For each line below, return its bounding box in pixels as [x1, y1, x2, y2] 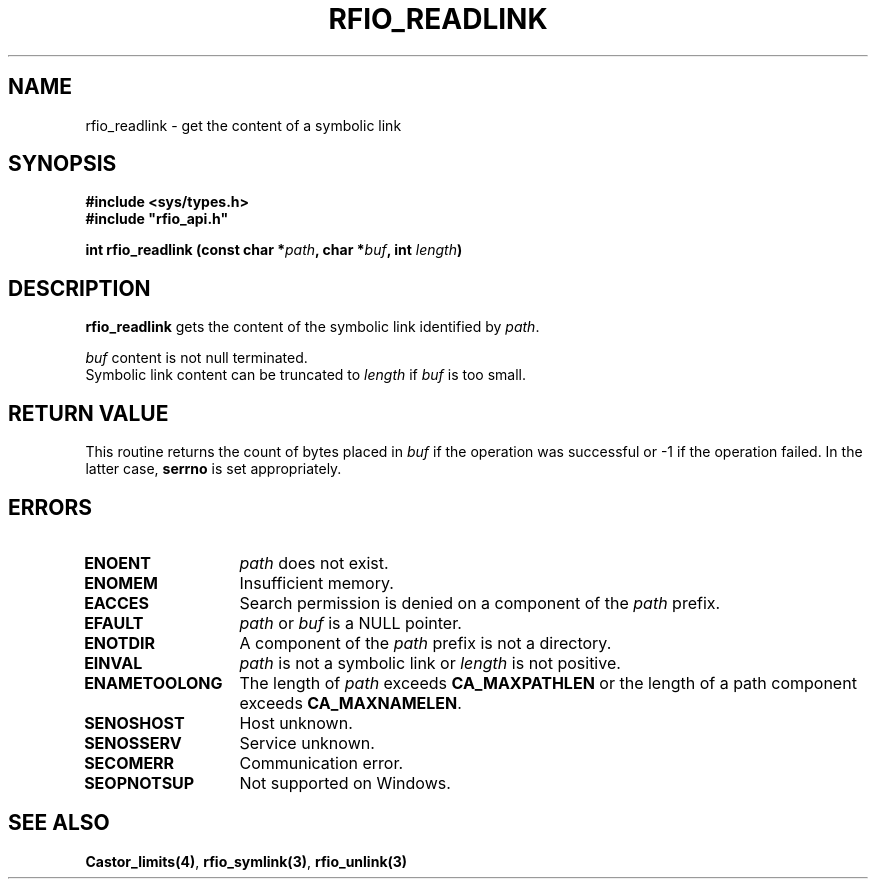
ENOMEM [84, 572, 158, 593]
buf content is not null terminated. [85, 349, 308, 367]
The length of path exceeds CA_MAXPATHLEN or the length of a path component [239, 672, 857, 693]
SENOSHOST [84, 712, 185, 733]
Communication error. [239, 752, 404, 773]
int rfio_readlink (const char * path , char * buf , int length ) [85, 241, 463, 259]
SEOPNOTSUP [84, 772, 195, 793]
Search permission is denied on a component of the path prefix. [239, 592, 721, 613]
